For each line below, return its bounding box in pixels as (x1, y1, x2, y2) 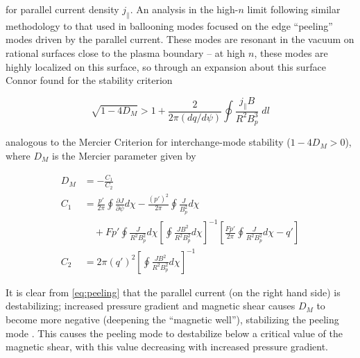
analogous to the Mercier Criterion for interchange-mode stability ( (6, 135, 291, 149)
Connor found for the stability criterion (6, 73, 173, 87)
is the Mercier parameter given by (52, 148, 196, 162)
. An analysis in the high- (130, 2, 239, 16)
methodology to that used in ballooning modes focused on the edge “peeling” (6, 18, 333, 33)
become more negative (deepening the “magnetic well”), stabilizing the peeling (6, 312, 339, 326)
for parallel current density (6, 2, 119, 16)
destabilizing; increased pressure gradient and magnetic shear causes (6, 298, 295, 313)
